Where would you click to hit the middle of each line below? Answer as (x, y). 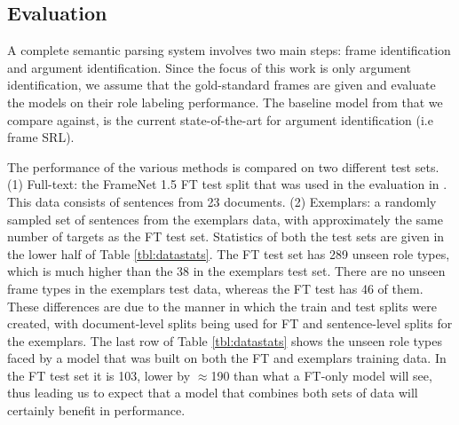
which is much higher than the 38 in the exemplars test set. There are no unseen (226, 271)
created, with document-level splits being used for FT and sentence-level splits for (230, 323)
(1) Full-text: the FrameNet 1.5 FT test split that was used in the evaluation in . (227, 184)
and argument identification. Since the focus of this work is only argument (209, 67)
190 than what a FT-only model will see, (321, 375)
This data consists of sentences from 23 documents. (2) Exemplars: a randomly (222, 201)
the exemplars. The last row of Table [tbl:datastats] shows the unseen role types (225, 340)
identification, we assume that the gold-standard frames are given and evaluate (222, 85)
